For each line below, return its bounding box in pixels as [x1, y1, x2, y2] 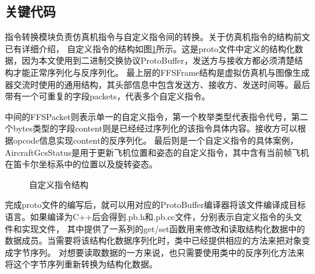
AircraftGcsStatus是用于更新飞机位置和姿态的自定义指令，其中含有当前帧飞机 [5, 145, 310, 158]
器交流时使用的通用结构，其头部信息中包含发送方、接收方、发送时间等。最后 [5, 78, 310, 90]
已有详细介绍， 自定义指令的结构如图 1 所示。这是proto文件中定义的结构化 [5, 42, 295, 55]
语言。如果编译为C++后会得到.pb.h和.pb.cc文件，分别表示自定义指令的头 [5, 210, 294, 222]
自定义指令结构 [29, 178, 88, 190]
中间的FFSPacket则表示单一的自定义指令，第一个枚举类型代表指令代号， [5, 110, 291, 122]
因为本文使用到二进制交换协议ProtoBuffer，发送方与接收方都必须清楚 [21, 54, 295, 67]
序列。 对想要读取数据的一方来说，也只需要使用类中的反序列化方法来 [30, 246, 305, 258]
